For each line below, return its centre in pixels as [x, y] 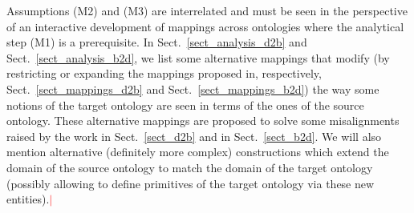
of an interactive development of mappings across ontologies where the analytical [205, 26]
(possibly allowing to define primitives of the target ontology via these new [191, 183]
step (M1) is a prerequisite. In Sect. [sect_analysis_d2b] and [157, 42]
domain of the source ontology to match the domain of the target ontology [190, 167]
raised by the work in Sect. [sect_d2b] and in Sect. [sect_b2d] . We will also [194, 136]
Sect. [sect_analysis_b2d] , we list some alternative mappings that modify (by [198, 57]
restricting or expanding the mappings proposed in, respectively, [164, 73]
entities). [28, 199]
